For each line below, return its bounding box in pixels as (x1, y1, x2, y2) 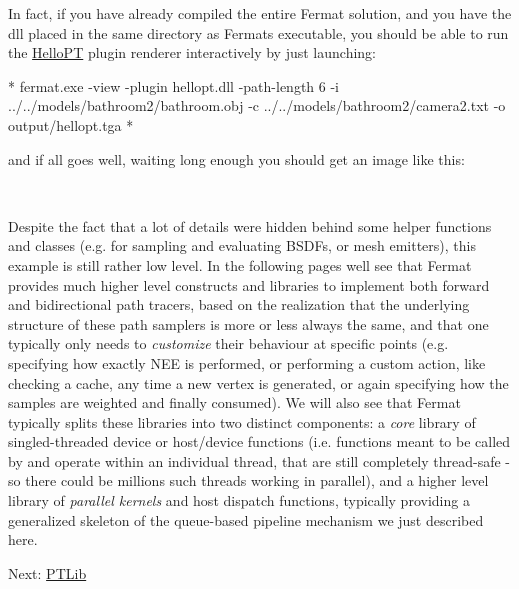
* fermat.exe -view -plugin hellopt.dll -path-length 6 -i (8, 75, 340, 96)
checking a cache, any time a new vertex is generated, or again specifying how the (8, 372, 509, 393)
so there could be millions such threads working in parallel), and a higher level (8, 470, 489, 491)
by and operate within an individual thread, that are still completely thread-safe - (8, 450, 511, 471)
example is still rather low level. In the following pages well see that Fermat (8, 254, 472, 275)
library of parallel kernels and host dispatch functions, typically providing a (8, 490, 470, 511)
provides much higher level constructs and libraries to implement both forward (8, 274, 490, 295)
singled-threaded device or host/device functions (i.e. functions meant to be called (8, 431, 511, 452)
